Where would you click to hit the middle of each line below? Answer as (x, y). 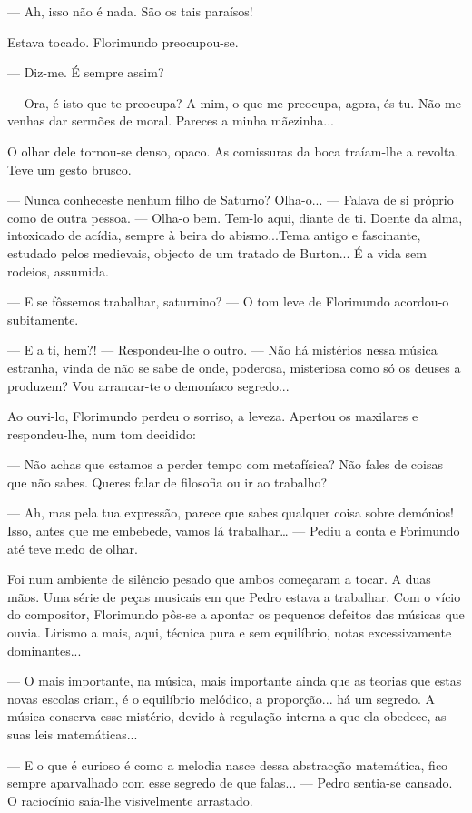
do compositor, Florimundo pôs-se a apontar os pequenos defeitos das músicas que (236, 614)
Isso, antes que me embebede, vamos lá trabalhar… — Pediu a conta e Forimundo (234, 531)
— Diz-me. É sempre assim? (86, 72)
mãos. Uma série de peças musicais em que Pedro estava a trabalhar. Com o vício (234, 596)
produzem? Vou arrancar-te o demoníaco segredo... (148, 385)
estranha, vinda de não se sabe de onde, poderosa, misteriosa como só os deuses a (234, 367)
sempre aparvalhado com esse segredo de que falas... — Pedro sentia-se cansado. (230, 783)
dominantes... (44, 650)
